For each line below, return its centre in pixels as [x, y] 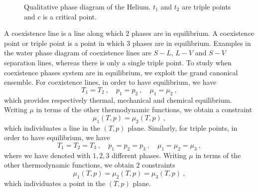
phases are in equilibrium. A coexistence [193, 33]
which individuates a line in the [52, 127]
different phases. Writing [149, 155]
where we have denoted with [47, 155]
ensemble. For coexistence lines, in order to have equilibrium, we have [110, 82]
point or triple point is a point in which [64, 43]
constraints [159, 165]
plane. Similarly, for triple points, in [183, 127]
